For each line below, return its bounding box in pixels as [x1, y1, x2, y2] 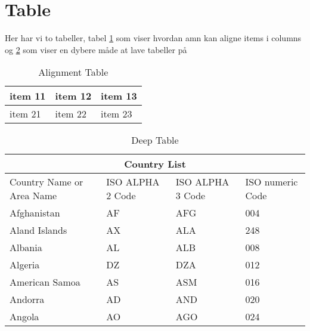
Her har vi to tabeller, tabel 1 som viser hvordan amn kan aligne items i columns [5, 32, 302, 44]
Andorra [10, 292, 45, 307]
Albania [10, 240, 42, 255]
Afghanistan [10, 206, 60, 220]
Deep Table [131, 133, 179, 147]
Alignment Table [38, 65, 108, 79]
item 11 [10, 89, 46, 103]
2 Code [106, 188, 136, 203]
